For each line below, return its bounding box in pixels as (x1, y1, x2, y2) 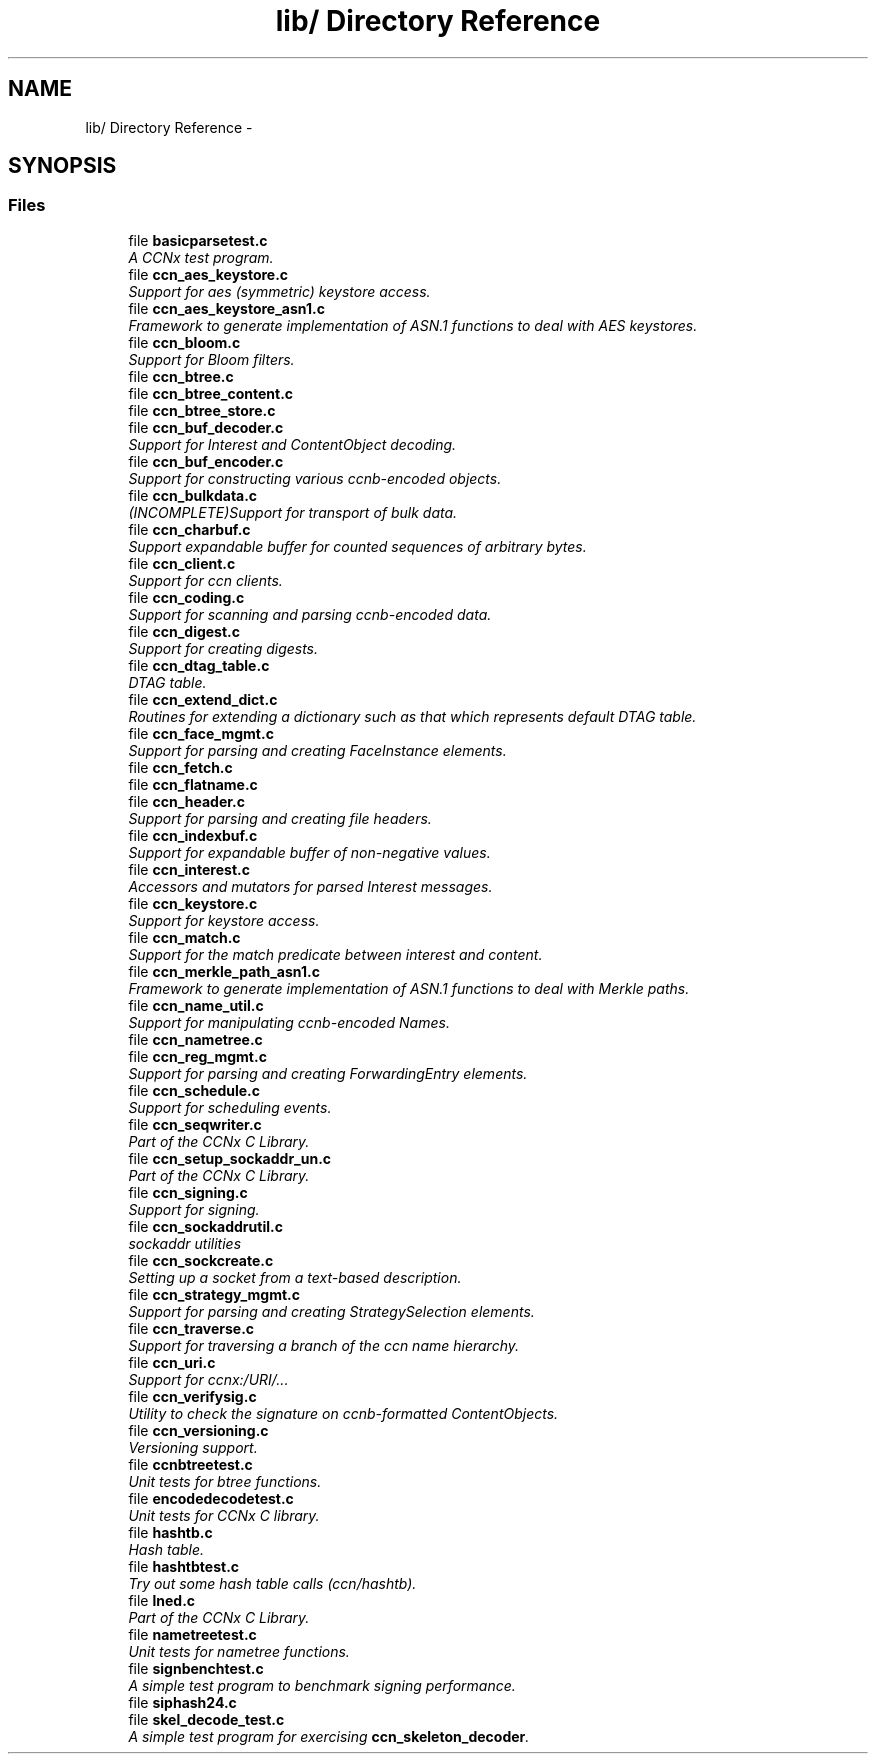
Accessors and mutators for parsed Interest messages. (128, 877, 493, 895)
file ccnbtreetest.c (128, 1455, 253, 1473)
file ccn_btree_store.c (128, 401, 276, 419)
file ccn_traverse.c (128, 1319, 255, 1337)
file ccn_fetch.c (128, 758, 233, 776)
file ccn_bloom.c (128, 333, 241, 351)
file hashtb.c (128, 1523, 213, 1541)
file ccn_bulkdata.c (128, 486, 258, 504)
